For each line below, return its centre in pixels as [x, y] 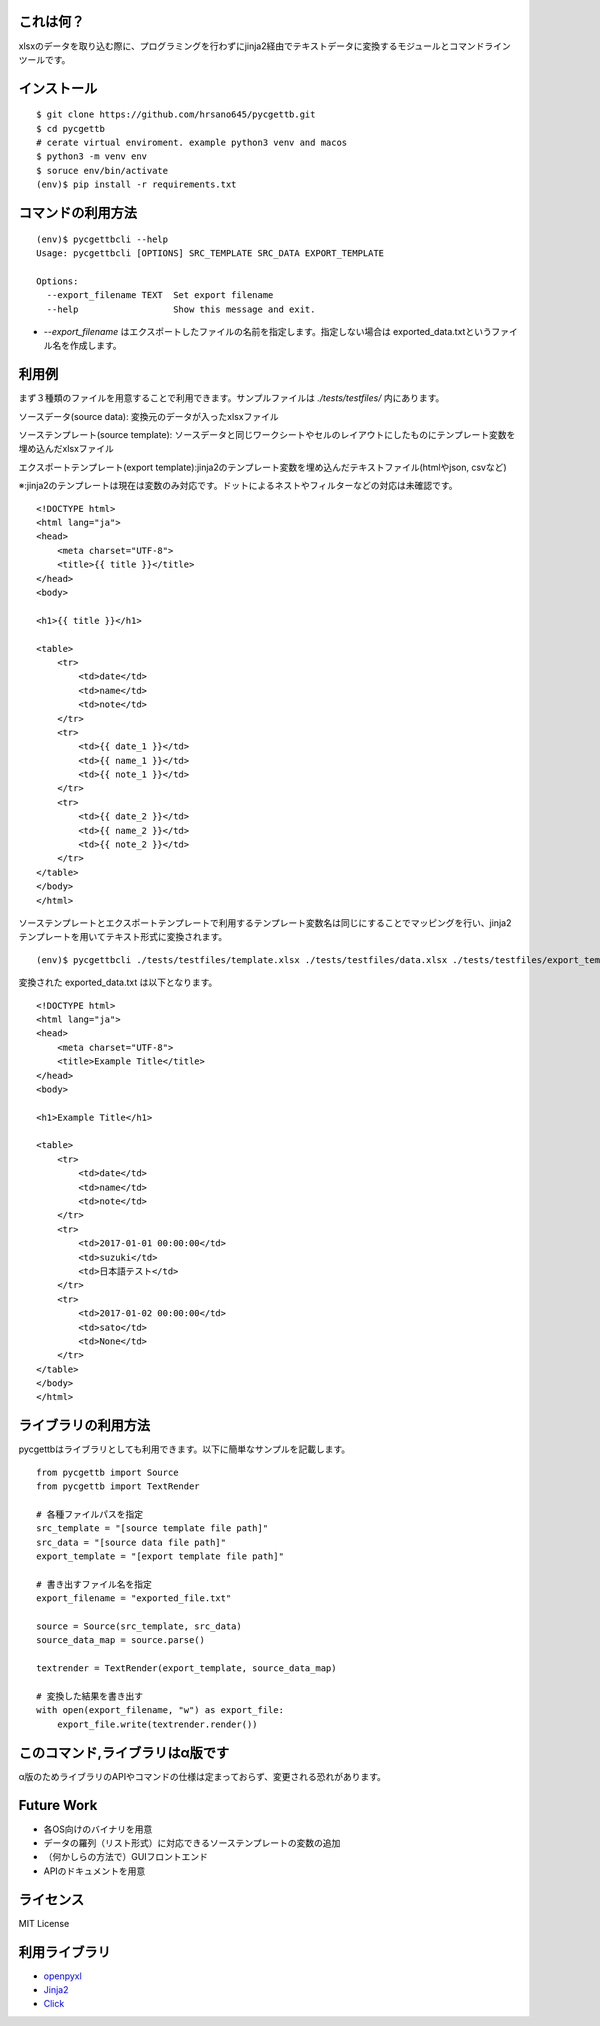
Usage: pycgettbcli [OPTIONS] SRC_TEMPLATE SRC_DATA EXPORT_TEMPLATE [210, 253]
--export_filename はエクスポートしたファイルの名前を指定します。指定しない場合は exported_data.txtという [267, 332]
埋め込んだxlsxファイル [66, 449]
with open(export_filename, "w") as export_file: [160, 1710]
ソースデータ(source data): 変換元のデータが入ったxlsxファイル [148, 416]
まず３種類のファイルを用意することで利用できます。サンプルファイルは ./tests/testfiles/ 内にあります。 [231, 398]
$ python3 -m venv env [92, 156]
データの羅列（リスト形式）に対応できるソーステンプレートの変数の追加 [192, 1843]
